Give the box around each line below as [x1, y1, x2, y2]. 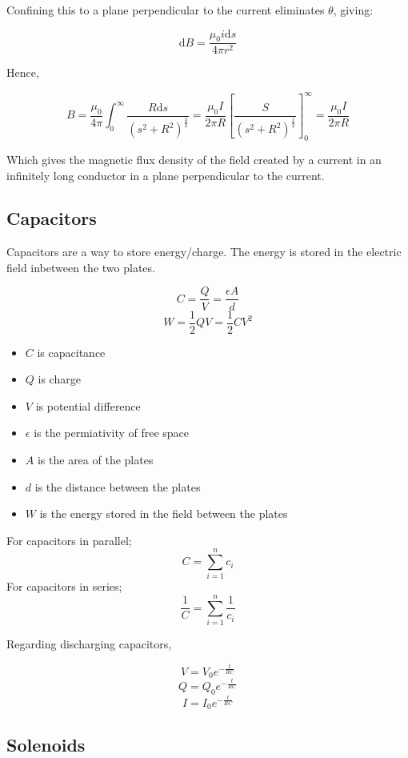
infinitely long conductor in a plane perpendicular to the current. [6, 166, 325, 183]
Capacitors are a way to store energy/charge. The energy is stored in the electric [6, 243, 402, 260]
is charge [38, 371, 81, 387]
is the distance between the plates [34, 478, 201, 495]
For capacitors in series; [6, 578, 122, 595]
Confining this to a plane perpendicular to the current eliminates [6, 2, 325, 18]
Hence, [6, 64, 39, 81]
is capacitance [37, 343, 106, 360]
